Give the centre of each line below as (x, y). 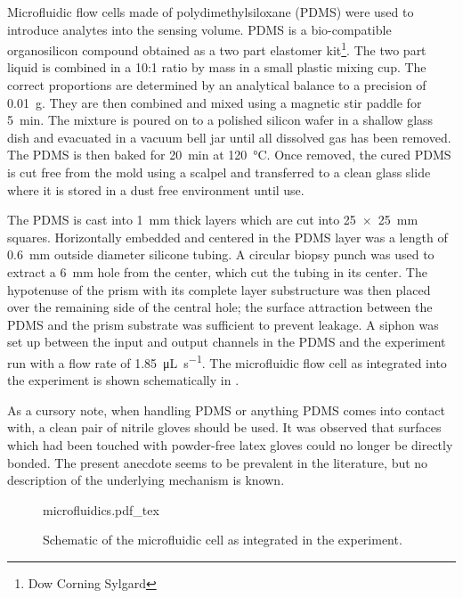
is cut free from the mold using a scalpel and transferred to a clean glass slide (219, 172)
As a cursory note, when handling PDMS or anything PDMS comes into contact (226, 410)
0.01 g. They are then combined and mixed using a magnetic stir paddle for (215, 102)
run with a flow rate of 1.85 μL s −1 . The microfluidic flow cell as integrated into (227, 361)
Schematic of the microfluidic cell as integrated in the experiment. (223, 540)
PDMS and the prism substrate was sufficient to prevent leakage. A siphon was (223, 324)
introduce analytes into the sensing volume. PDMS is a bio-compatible (199, 29)
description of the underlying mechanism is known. (146, 480)
